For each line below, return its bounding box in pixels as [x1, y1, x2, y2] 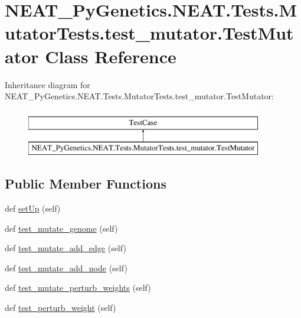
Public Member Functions [5, 174, 166, 193]
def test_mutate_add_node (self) [5, 261, 127, 274]
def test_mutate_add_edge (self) [5, 242, 126, 254]
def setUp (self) [5, 202, 61, 215]
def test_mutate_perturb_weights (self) [5, 281, 151, 294]
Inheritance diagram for [5, 78, 90, 90]
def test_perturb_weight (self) [5, 301, 116, 314]
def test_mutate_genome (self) [5, 222, 118, 234]
